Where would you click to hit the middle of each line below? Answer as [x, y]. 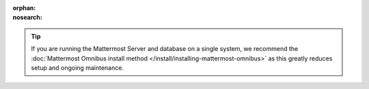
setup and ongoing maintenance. [78, 67]
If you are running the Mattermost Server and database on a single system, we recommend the [165, 49]
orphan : [24, 8]
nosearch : [27, 18]
